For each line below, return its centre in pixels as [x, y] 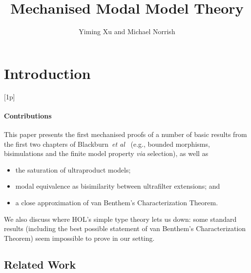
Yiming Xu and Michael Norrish [127, 31]
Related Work [40, 264]
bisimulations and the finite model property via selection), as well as [106, 153]
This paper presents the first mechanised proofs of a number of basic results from [125, 134]
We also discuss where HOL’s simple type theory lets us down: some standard [120, 219]
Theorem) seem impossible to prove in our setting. [79, 238]
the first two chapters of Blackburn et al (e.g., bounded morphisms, [107, 144]
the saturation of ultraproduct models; [73, 169]
